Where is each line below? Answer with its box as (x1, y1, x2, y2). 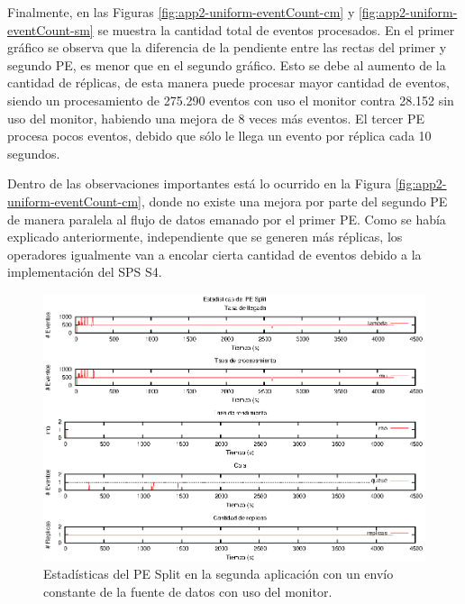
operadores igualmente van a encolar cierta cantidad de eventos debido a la (7, 244, 422, 263)
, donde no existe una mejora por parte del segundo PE (141, 191, 448, 210)
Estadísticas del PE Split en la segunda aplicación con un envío (43, 564, 394, 583)
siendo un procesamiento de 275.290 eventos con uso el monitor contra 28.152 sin (7, 90, 454, 109)
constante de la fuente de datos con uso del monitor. (43, 581, 333, 600)
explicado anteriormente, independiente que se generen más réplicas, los (7, 227, 403, 246)
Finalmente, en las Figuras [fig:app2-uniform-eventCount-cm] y (7, 3, 355, 21)
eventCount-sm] (7, 20, 94, 39)
